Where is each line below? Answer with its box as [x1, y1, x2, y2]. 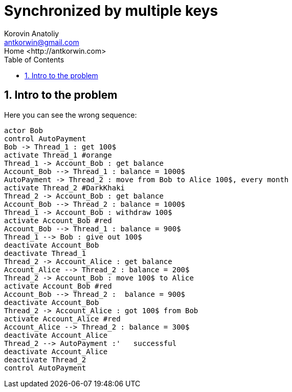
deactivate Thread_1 [4, 249, 86, 257]
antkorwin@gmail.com [4, 37, 79, 47]
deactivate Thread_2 [4, 355, 86, 364]
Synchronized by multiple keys [4, 2, 218, 19]
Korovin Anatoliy [4, 29, 59, 38]
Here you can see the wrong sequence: [4, 110, 137, 119]
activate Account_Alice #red [4, 314, 121, 323]
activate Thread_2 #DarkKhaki [4, 183, 125, 192]
